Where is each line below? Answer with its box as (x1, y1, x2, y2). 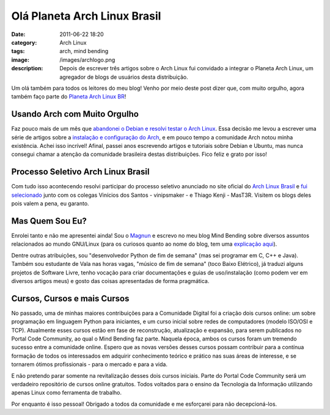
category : (11, 39, 37, 46)
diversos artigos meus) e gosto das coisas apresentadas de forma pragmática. (11, 277, 210, 284)
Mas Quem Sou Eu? (11, 216, 87, 226)
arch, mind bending (59, 48, 109, 55)
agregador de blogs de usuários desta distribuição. (59, 73, 189, 81)
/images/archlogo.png (59, 56, 116, 64)
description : (11, 65, 43, 72)
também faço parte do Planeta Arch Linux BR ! (11, 93, 127, 100)
